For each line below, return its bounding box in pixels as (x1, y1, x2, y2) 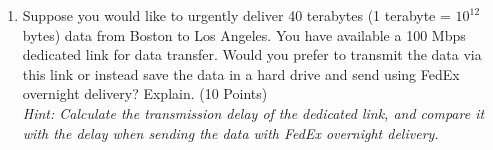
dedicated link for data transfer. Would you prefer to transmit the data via (22, 44, 482, 65)
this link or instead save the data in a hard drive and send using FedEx (22, 63, 460, 84)
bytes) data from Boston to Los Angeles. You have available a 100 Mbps (22, 24, 466, 45)
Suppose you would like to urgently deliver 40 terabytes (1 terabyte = (22, 5, 451, 25)
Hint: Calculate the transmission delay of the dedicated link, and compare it (22, 102, 485, 123)
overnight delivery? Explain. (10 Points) (22, 83, 268, 104)
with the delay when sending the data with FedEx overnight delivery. (22, 122, 439, 143)
